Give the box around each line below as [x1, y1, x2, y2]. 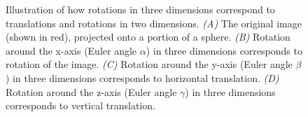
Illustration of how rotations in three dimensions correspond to [6, 2, 275, 16]
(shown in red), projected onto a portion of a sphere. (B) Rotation [6, 29, 290, 44]
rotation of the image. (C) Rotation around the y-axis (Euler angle [6, 57, 293, 71]
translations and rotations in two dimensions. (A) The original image [6, 15, 302, 30]
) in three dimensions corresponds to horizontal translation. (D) [6, 70, 279, 85]
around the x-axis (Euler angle [6, 43, 137, 57]
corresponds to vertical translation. [6, 98, 155, 113]
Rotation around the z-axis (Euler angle [6, 84, 177, 99]
